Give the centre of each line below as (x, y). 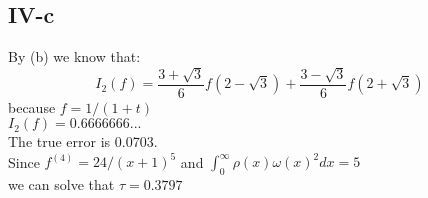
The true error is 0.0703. (83, 141)
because (32, 106)
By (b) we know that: (74, 56)
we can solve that (61, 184)
